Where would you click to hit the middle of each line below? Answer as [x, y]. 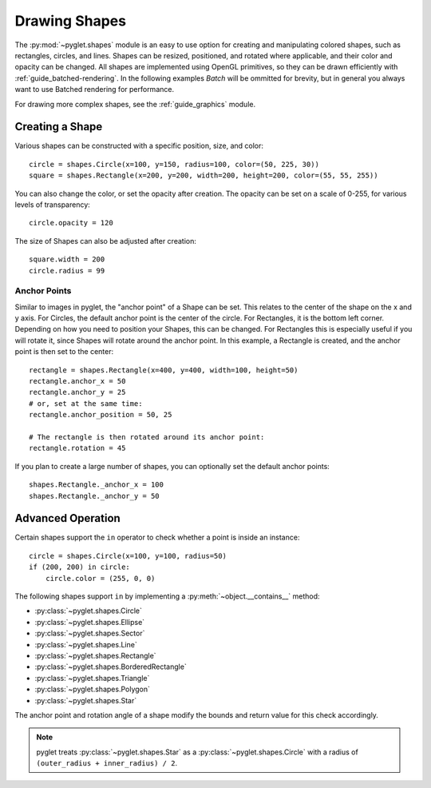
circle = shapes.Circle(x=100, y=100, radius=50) [128, 556]
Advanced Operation [68, 518]
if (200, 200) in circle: [80, 567]
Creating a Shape [59, 127]
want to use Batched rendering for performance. [95, 90]
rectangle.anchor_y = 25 [77, 392]
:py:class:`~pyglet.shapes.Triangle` [92, 678]
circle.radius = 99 [67, 271]
